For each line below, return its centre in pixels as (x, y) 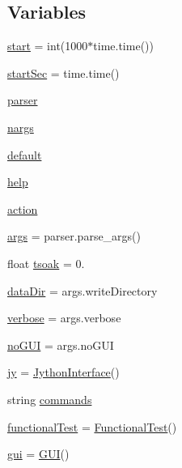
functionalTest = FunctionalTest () (92, 426)
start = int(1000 (48, 46)
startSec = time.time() (63, 72)
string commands (50, 399)
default (25, 154)
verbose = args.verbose (64, 318)
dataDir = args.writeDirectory (83, 290)
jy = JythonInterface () (63, 372)
